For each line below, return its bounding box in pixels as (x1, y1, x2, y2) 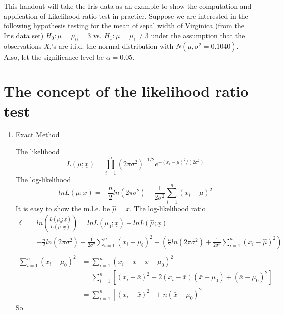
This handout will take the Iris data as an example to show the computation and (4, 1, 252, 11)
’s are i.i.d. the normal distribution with (51, 40, 174, 51)
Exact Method (15, 129, 60, 140)
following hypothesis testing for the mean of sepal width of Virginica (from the (4, 20, 244, 31)
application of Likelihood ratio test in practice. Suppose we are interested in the (4, 10, 248, 21)
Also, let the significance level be (4, 51, 104, 62)
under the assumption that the (151, 30, 245, 40)
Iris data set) (4, 30, 44, 40)
